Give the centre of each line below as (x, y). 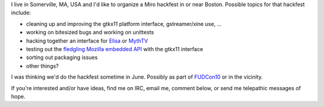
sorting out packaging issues (62, 58)
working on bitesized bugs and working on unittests (90, 32)
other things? (43, 66)
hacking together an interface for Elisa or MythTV (87, 41)
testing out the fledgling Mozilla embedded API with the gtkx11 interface (115, 49)
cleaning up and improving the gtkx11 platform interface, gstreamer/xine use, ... (124, 23)
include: (21, 13)
